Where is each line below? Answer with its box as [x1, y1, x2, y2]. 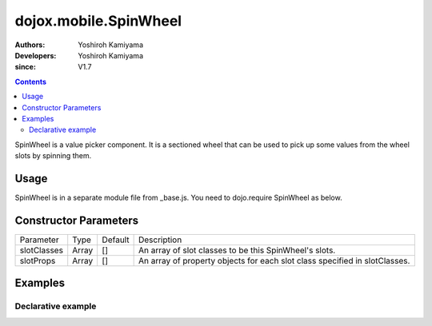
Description [138, 234, 182, 245]
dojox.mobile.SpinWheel [14, 12, 182, 30]
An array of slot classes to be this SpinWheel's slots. [138, 245, 336, 256]
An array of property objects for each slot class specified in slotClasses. [138, 255, 410, 266]
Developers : [14, 50, 57, 60]
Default [102, 234, 130, 245]
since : [14, 62, 36, 72]
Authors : [14, 40, 46, 50]
